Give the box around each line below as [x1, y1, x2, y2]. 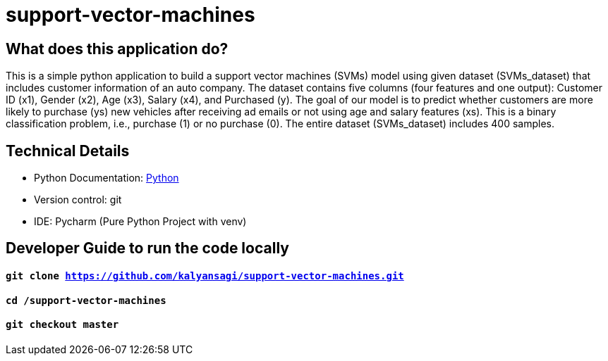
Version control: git [34, 194, 122, 206]
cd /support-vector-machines [6, 294, 166, 306]
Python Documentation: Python [34, 172, 179, 184]
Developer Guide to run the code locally [6, 239, 289, 258]
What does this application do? [6, 39, 229, 58]
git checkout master [6, 319, 119, 331]
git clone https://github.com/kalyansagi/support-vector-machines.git [6, 270, 404, 282]
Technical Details [6, 141, 130, 160]
